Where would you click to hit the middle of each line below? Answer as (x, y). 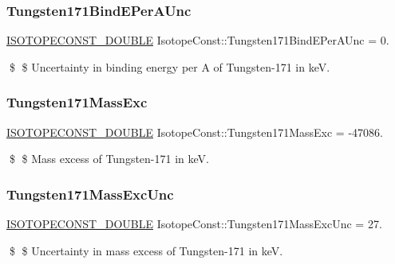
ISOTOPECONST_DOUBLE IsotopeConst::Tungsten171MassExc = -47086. (195, 132)
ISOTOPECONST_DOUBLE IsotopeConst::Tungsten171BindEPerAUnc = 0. (198, 40)
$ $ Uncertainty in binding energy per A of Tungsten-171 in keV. (170, 66)
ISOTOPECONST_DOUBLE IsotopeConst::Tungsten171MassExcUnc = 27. (194, 224)
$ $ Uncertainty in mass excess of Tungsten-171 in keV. (146, 250)
